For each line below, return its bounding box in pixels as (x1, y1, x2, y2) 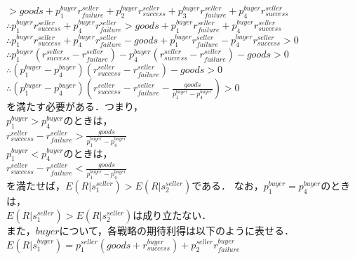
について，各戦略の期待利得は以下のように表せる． (59, 223, 295, 237)
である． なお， (192, 178, 264, 193)
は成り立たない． (133, 207, 212, 222)
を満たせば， (6, 178, 65, 193)
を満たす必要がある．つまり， (6, 99, 144, 114)
